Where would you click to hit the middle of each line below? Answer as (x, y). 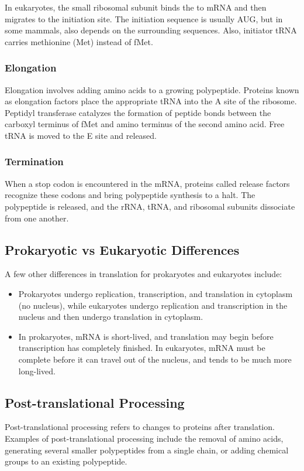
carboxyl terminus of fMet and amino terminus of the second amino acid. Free (145, 124)
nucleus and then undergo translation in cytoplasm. (111, 317)
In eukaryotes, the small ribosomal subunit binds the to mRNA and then (136, 7)
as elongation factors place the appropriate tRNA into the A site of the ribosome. (151, 101)
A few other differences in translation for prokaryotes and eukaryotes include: (144, 274)
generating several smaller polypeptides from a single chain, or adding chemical (147, 450)
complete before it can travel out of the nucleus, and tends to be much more (155, 359)
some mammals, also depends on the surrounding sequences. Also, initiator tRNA (151, 30)
